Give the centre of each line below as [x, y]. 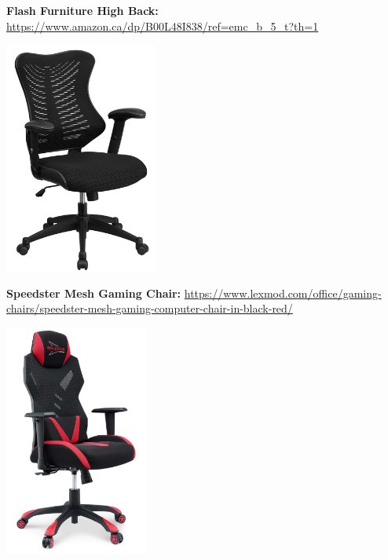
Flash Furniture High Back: [82, 10]
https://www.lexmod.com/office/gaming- [283, 293]
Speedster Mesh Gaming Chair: [94, 293]
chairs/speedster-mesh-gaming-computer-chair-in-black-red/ [150, 308]
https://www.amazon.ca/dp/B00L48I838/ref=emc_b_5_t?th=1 [163, 26]
